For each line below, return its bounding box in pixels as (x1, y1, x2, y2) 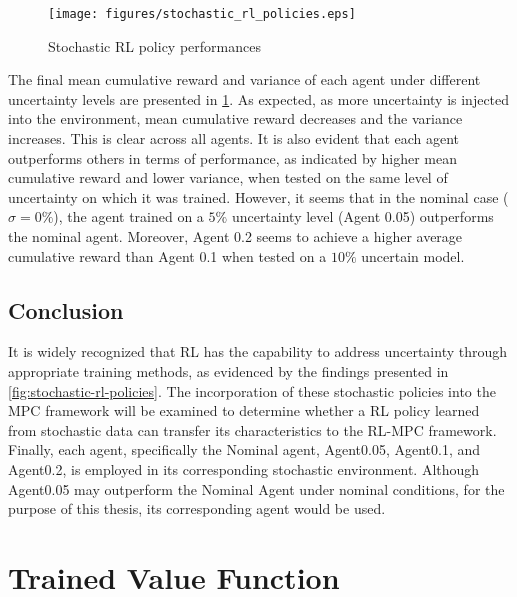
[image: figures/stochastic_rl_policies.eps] (48, 7, 356, 21)
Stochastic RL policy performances (48, 35, 261, 56)
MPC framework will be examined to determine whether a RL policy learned (8, 400, 480, 421)
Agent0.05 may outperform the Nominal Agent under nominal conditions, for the (8, 478, 505, 499)
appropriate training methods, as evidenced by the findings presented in (8, 360, 449, 381)
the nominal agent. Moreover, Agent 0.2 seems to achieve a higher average (8, 226, 463, 246)
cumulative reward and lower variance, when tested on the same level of (8, 167, 448, 188)
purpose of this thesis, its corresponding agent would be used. (8, 498, 386, 519)
